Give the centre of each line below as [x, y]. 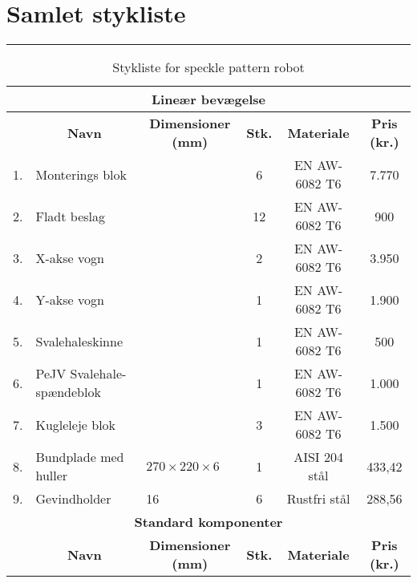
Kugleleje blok [76, 424]
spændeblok [68, 392]
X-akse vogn [70, 257]
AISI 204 [318, 457]
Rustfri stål [318, 499]
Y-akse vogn [70, 299]
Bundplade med [80, 457]
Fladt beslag [70, 216]
